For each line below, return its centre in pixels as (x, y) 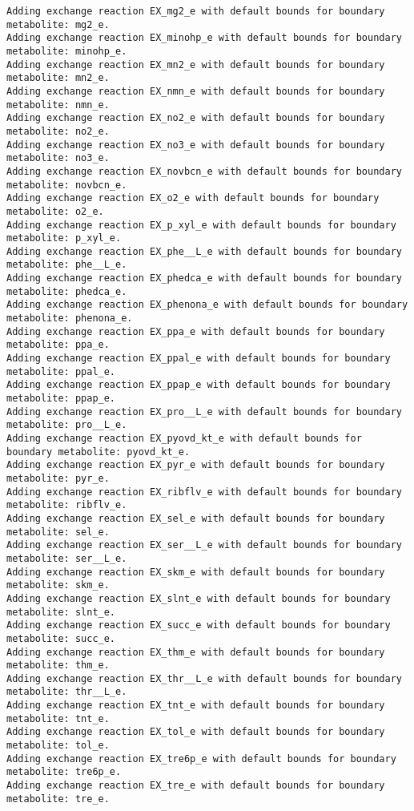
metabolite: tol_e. (58, 746)
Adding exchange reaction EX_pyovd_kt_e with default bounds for (184, 438)
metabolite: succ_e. (61, 638)
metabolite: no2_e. (58, 131)
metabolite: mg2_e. (58, 24)
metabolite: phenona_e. (70, 319)
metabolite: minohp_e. (67, 51)
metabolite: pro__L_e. (67, 425)
